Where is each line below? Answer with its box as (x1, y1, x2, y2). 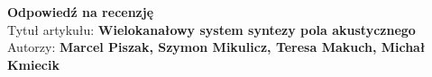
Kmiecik (7, 55, 60, 73)
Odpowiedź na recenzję (7, 3, 154, 21)
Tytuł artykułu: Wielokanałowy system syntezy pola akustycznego (7, 20, 416, 38)
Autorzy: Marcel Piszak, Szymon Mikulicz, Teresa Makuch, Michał (7, 38, 426, 56)
